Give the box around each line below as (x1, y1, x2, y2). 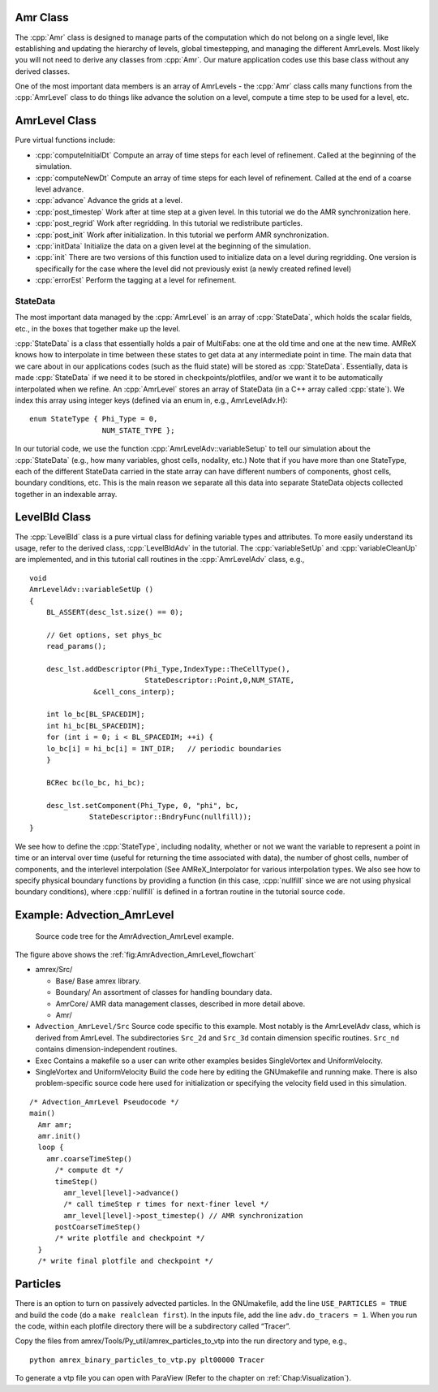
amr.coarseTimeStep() (45, 1154, 133, 1163)
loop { (37, 1143, 64, 1152)
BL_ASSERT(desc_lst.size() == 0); (45, 607, 184, 616)
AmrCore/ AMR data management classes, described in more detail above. (55, 999, 306, 1009)
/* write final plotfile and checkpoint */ (37, 1256, 214, 1266)
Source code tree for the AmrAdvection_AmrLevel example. (35, 931, 234, 941)
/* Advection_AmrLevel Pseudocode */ (29, 1097, 180, 1106)
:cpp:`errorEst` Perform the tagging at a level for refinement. (35, 275, 237, 285)
